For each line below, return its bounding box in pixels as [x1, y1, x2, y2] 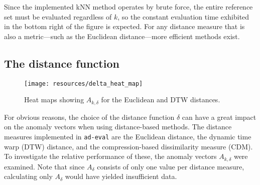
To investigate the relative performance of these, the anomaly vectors [4, 151, 217, 161]
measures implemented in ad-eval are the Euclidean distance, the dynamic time [4, 131, 251, 141]
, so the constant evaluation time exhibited [117, 11, 249, 22]
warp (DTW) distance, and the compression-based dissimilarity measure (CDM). [4, 141, 253, 151]
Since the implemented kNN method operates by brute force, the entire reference [4, 2, 253, 12]
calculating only [4, 171, 53, 181]
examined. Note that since [4, 161, 85, 171]
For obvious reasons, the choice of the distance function [4, 111, 175, 122]
